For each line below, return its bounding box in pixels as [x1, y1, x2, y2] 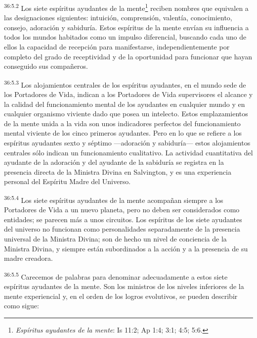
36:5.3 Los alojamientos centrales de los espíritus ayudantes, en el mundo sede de [4, 78, 246, 90]
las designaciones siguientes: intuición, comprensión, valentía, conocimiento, [4, 12, 232, 23]
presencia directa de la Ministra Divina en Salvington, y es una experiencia [4, 166, 231, 177]
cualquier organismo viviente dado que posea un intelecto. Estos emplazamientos [4, 108, 248, 119]
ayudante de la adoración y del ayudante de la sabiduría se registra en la [4, 157, 224, 167]
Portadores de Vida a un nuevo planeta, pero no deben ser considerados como [4, 204, 240, 215]
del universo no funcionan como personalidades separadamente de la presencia [4, 224, 240, 234]
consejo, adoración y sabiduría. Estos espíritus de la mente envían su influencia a [4, 22, 249, 32]
